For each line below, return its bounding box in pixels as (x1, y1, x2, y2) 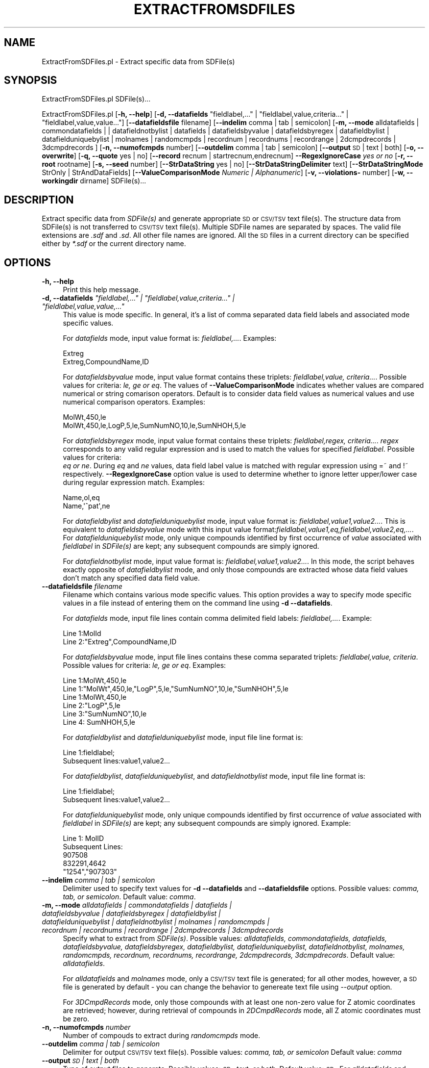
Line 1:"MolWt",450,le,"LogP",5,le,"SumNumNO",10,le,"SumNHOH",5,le (63, 685, 288, 693)
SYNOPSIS (4, 74, 57, 87)
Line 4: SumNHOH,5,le (63, 718, 136, 727)
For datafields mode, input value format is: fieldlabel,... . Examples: (63, 334, 277, 343)
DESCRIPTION (4, 193, 74, 206)
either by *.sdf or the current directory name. (42, 239, 186, 248)
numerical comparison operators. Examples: (63, 398, 205, 407)
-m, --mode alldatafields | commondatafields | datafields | (42, 901, 232, 910)
